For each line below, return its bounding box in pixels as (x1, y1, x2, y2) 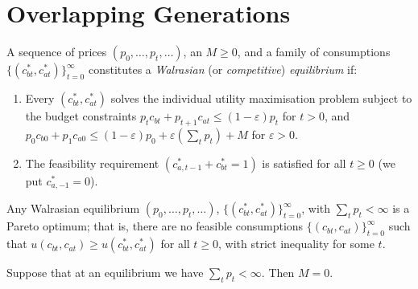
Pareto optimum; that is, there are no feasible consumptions (6, 218, 304, 234)
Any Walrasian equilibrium (6, 200, 140, 217)
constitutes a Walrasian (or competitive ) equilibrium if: (88, 61, 358, 78)
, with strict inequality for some (218, 235, 375, 252)
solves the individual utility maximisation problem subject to (110, 90, 412, 107)
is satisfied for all (262, 154, 346, 171)
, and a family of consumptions (237, 43, 391, 60)
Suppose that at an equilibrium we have (6, 264, 204, 281)
